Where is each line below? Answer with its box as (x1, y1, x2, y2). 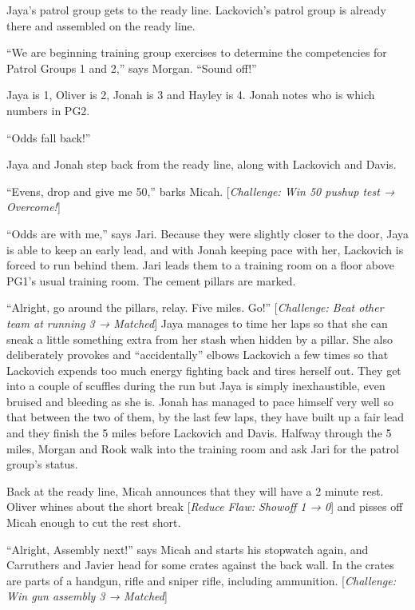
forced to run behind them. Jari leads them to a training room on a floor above (6, 257, 394, 273)
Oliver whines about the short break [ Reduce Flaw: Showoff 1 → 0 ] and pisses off (6, 498, 403, 515)
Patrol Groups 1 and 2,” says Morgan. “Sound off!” (6, 59, 257, 76)
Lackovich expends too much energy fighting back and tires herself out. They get (6, 361, 401, 378)
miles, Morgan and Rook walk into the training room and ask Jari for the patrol (6, 440, 399, 457)
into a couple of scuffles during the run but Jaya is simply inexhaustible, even (6, 377, 385, 394)
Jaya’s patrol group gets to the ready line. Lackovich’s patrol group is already (6, 2, 386, 18)
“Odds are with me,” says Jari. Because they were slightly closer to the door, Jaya (6, 225, 409, 241)
